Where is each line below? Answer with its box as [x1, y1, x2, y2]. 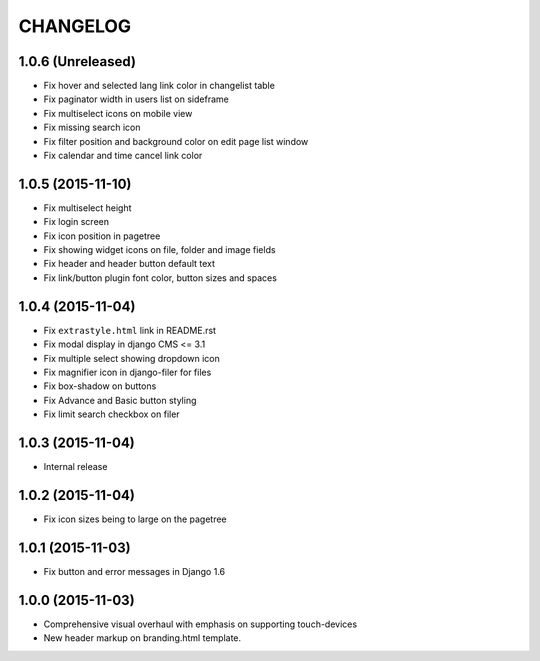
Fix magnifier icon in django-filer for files [43, 366, 212, 378]
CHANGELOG [18, 15, 132, 37]
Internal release [43, 461, 108, 473]
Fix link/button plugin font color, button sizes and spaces [43, 271, 277, 284]
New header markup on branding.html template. [43, 632, 242, 644]
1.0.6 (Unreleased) [18, 53, 137, 70]
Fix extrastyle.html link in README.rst [43, 324, 217, 336]
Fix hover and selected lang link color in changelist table [43, 80, 275, 92]
